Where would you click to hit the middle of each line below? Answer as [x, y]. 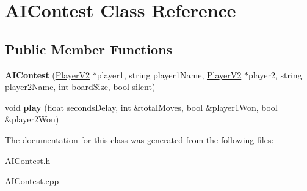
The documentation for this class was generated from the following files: [139, 139]
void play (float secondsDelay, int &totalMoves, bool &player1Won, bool [141, 107]
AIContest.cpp [32, 181]
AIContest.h [28, 160]
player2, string [275, 74]
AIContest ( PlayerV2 [48, 74]
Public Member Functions [88, 49]
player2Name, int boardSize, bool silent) [80, 87]
